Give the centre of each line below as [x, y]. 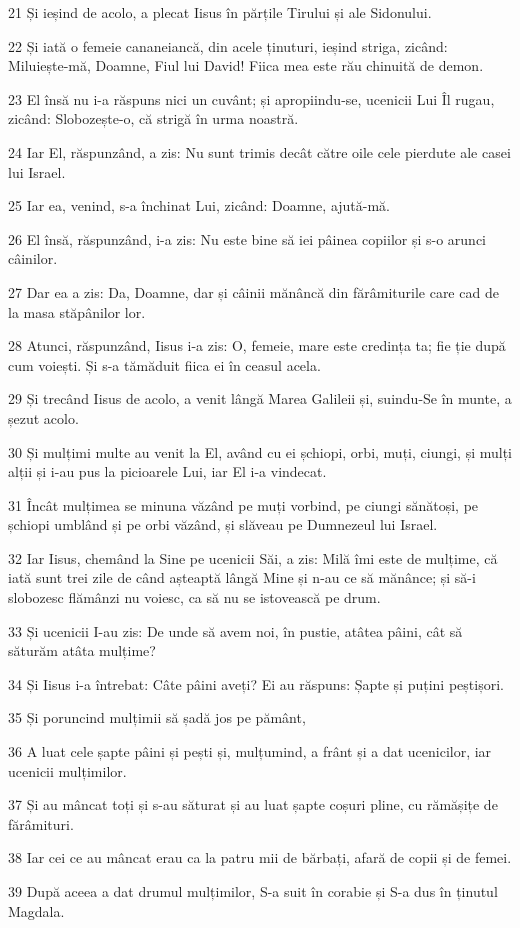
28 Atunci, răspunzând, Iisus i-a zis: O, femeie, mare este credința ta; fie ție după [257, 345]
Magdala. [36, 910]
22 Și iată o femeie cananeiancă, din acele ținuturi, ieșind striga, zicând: [228, 45]
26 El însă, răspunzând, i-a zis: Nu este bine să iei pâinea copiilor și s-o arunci [247, 238]
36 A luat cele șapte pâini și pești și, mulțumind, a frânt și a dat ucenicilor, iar [250, 751]
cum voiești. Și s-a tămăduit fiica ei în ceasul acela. [164, 364]
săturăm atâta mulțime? [82, 650]
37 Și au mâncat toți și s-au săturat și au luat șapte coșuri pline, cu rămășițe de [253, 804]
